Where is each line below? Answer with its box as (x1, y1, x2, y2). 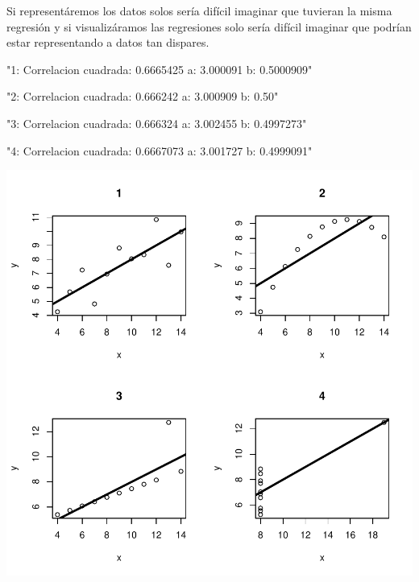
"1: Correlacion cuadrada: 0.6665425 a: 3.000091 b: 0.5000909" (6, 60, 313, 77)
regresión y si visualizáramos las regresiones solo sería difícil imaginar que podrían (6, 18, 412, 35)
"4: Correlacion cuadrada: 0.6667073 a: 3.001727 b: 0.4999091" (6, 142, 313, 159)
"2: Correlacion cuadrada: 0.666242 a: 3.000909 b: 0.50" (6, 88, 279, 105)
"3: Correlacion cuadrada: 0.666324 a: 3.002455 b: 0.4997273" (6, 114, 307, 131)
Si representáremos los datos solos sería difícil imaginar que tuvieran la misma (6, 2, 392, 19)
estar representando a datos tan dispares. (6, 34, 209, 51)
